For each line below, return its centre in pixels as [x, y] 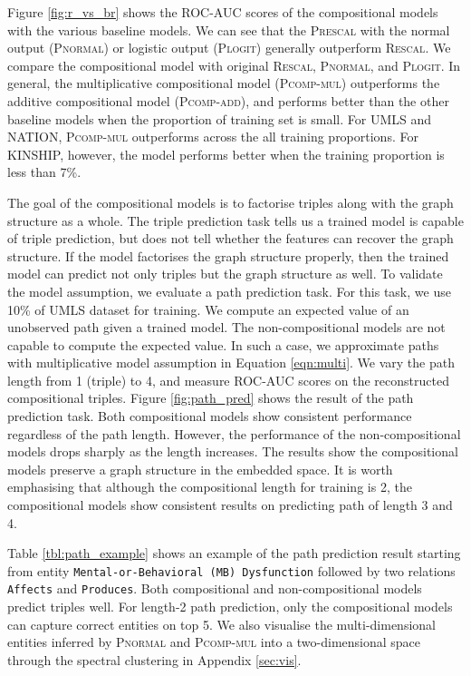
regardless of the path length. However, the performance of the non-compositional [234, 433]
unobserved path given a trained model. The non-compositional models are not [226, 327]
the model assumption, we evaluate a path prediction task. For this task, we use [229, 291]
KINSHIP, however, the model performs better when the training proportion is [226, 154]
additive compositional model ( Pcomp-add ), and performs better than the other [228, 100]
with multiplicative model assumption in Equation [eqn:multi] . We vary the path [231, 362]
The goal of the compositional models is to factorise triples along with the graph [231, 202]
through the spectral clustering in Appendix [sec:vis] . [154, 659]
